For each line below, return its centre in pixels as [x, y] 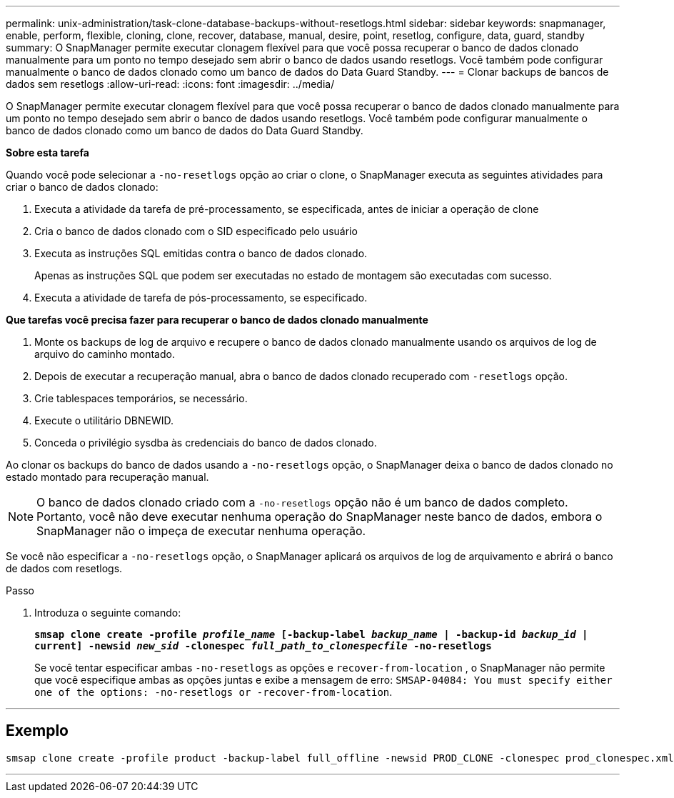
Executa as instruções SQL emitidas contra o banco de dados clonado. [201, 253]
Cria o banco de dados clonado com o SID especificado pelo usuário [196, 231]
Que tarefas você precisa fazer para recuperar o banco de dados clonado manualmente [217, 320]
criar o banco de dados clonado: [82, 187]
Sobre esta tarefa [47, 153]
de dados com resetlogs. [64, 568]
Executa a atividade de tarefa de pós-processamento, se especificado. [201, 298]
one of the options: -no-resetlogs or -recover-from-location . [213, 692]
